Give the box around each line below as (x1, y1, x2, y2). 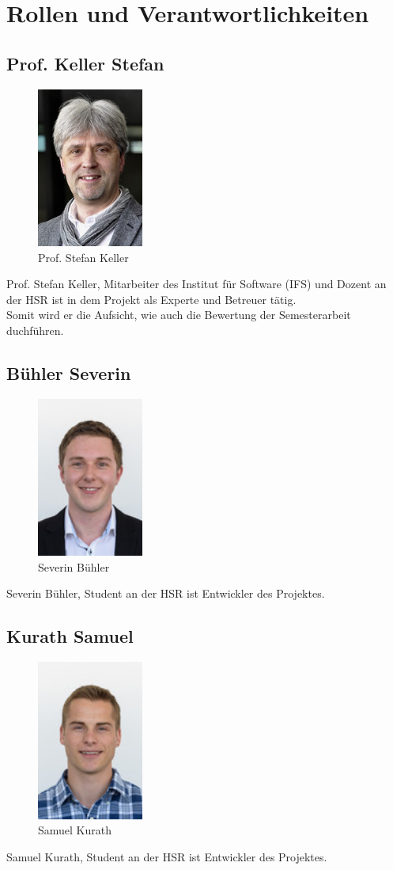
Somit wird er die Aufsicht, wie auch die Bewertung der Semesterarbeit (6, 306, 351, 323)
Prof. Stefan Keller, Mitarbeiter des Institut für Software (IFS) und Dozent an (6, 275, 387, 292)
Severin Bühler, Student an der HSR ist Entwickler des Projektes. (6, 585, 325, 602)
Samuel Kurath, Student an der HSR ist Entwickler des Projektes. (6, 848, 327, 864)
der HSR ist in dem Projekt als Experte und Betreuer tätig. (6, 291, 297, 307)
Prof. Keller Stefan (6, 51, 164, 75)
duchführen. (6, 321, 64, 338)
